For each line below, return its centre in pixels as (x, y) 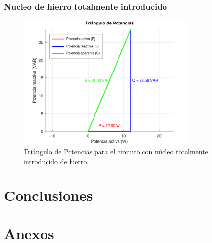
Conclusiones (48, 195)
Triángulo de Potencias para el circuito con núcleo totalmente (116, 152)
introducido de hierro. (56, 161)
